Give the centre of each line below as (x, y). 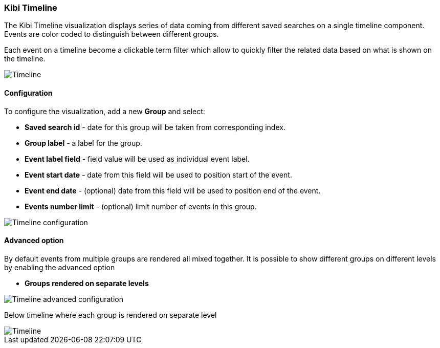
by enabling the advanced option (60, 267)
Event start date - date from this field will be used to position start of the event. (158, 175)
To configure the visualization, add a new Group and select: (105, 111)
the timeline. (25, 59)
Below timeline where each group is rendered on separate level (111, 315)
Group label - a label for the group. (83, 143)
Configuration (28, 93)
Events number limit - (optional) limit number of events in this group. (141, 206)
